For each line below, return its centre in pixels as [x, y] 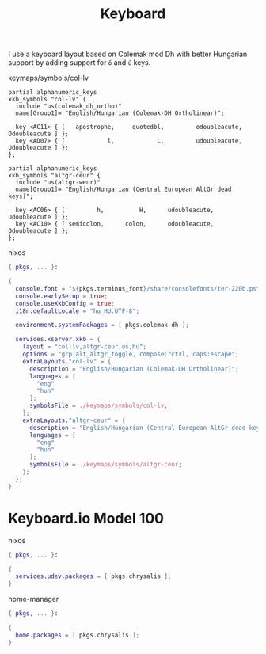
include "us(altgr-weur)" [58, 183]
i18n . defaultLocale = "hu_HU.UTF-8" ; [78, 311]
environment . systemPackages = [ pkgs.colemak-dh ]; [103, 325]
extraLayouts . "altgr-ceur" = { [74, 420]
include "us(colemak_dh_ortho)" [69, 106]
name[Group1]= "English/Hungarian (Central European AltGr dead [123, 190]
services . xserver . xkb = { [58, 340]
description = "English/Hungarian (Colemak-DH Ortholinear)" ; [134, 369]
